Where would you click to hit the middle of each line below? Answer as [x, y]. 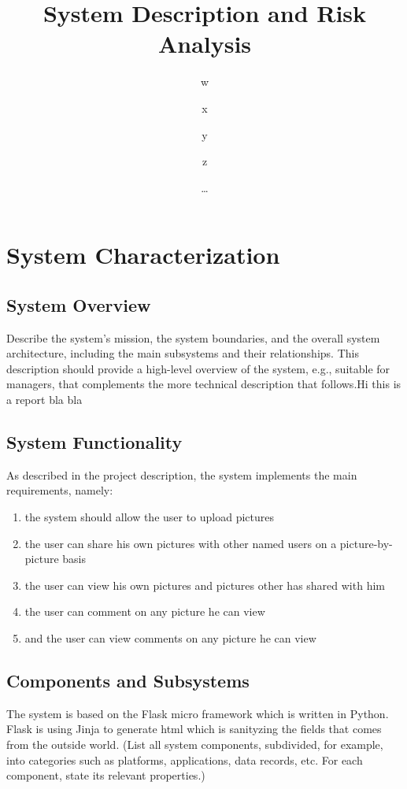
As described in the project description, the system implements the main [182, 474]
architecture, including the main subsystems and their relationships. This [183, 353]
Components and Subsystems [128, 680]
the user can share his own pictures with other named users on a [181, 543]
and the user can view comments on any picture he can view [170, 638]
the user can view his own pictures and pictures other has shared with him [205, 585]
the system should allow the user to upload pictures [150, 517]
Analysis [205, 44]
